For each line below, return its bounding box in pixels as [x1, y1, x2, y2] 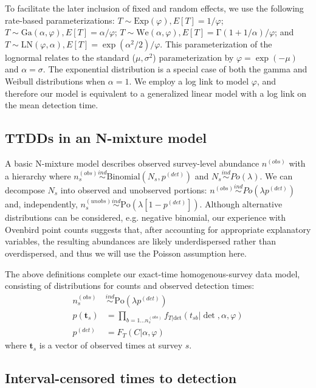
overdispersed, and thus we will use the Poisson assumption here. [5, 246, 247, 259]
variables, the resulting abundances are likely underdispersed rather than [5, 235, 276, 248]
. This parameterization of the [160, 37, 272, 50]
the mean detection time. [5, 99, 98, 111]
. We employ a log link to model [129, 74, 249, 87]
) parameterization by [153, 50, 234, 63]
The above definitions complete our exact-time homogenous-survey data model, [5, 267, 300, 280]
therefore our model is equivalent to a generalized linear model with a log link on [5, 86, 307, 99]
